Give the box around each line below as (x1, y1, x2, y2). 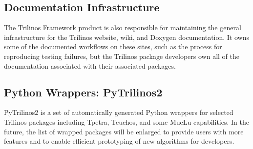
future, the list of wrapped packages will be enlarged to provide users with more (4, 126, 244, 136)
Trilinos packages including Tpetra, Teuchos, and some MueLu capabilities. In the (4, 116, 249, 127)
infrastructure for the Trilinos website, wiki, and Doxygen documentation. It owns (4, 32, 250, 42)
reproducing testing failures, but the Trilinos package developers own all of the (4, 51, 239, 61)
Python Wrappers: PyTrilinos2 (4, 84, 163, 99)
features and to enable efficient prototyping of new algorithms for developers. (4, 136, 234, 146)
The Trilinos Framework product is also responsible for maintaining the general (4, 22, 241, 33)
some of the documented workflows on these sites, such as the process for (4, 41, 222, 52)
